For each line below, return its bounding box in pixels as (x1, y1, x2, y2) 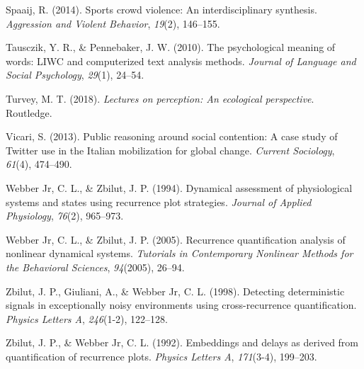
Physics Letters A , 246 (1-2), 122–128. (6, 311, 168, 326)
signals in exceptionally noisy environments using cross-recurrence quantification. (6, 297, 357, 312)
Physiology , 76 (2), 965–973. (6, 208, 124, 223)
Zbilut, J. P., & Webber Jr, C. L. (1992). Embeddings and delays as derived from (6, 335, 359, 350)
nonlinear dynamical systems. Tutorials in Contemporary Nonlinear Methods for (6, 246, 353, 261)
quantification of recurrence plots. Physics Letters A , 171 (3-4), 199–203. (6, 348, 317, 363)
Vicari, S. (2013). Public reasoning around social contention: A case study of (6, 129, 338, 144)
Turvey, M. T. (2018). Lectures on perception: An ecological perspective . (6, 91, 314, 106)
